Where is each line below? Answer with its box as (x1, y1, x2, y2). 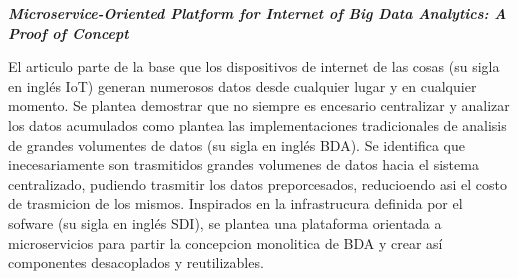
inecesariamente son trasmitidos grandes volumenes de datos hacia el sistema (8, 154, 479, 175)
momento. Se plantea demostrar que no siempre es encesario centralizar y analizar (8, 95, 510, 116)
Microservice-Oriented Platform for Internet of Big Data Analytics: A (8, 3, 507, 23)
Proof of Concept (8, 22, 129, 43)
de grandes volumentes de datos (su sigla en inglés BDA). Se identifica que (8, 134, 466, 155)
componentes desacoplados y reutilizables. (8, 252, 264, 273)
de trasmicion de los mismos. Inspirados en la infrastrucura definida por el (8, 193, 463, 214)
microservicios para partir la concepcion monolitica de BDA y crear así (8, 232, 443, 253)
